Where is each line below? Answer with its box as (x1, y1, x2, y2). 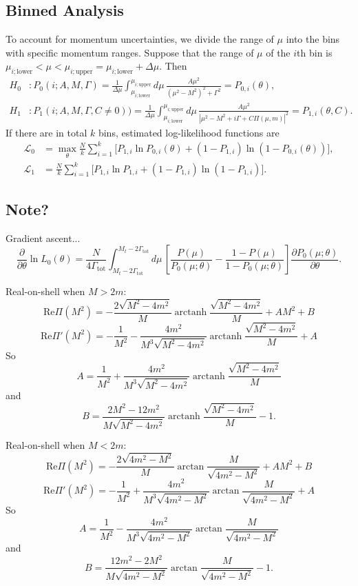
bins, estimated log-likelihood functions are (98, 125, 280, 139)
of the (266, 45, 291, 59)
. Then (159, 59, 187, 73)
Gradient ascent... (6, 230, 81, 245)
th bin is (297, 45, 333, 59)
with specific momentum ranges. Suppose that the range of (6, 45, 254, 59)
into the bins (286, 32, 340, 46)
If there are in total (6, 125, 87, 139)
